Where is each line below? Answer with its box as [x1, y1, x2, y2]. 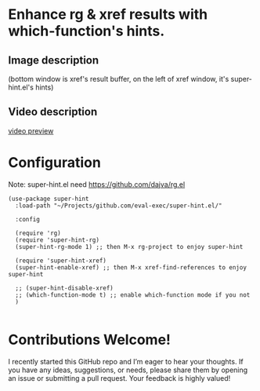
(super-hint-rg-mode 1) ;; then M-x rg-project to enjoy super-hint [15, 243, 244, 250]
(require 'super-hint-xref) [15, 257, 107, 265]
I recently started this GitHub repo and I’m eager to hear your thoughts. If [8, 356, 244, 366]
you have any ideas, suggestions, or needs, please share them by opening [8, 365, 248, 375]
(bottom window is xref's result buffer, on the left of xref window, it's [8, 75, 229, 83]
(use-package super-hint [8, 195, 89, 203]
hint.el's [8, 82, 34, 92]
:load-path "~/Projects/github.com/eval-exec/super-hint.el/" [15, 202, 222, 210]
